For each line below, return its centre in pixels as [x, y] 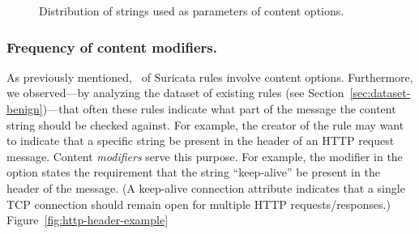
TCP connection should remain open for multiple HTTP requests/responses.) [199, 204]
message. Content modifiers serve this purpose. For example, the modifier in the [205, 156]
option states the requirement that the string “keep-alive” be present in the [193, 172]
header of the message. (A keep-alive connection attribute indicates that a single [206, 187]
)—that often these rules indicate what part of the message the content [219, 108]
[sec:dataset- [380, 93]
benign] [25, 108]
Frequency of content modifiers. [112, 47]
